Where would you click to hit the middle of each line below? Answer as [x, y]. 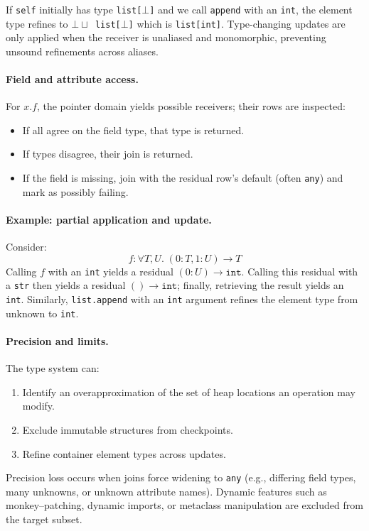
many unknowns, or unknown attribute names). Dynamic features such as [166, 491]
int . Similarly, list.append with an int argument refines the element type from [182, 299]
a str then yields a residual [66, 285]
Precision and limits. [57, 340]
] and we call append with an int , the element [251, 9]
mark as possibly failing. [75, 191]
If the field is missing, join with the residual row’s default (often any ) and [183, 178]
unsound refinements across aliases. [82, 51]
